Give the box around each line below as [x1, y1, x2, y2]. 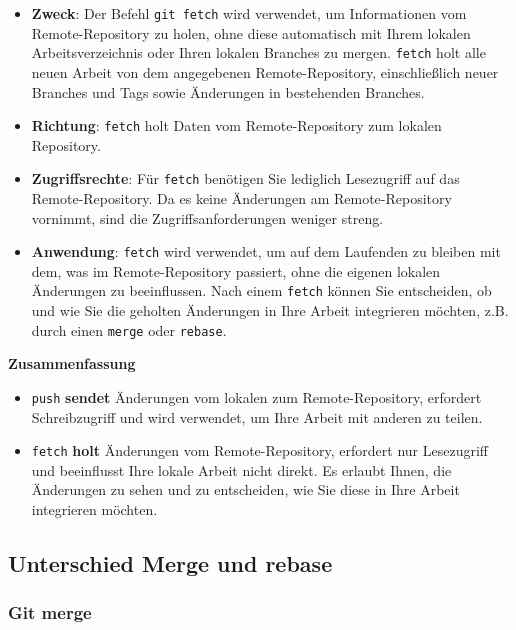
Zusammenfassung [8, 353, 136, 374]
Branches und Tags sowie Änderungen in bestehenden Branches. [31, 81, 425, 102]
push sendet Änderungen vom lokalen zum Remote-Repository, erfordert [31, 386, 482, 407]
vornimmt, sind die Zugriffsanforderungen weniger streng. [31, 207, 384, 228]
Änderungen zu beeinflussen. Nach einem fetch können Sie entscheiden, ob [31, 280, 492, 301]
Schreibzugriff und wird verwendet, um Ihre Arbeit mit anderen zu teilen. [31, 406, 483, 427]
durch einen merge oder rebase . [31, 319, 227, 340]
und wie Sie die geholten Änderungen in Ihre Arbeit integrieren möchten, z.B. [31, 300, 509, 321]
